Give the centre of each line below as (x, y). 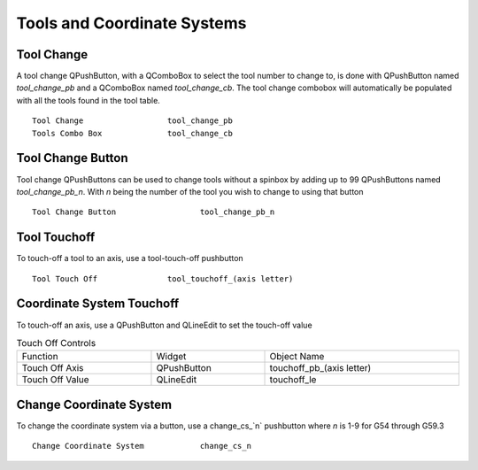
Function (40, 357)
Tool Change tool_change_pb (133, 121)
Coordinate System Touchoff (98, 304)
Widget (171, 357)
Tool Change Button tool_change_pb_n (154, 212)
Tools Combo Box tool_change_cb (133, 133)
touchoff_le (293, 380)
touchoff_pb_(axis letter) (320, 368)
